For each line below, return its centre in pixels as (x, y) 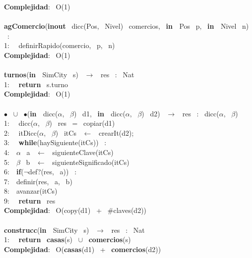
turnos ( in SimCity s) (41, 75)
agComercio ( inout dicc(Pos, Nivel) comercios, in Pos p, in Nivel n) (126, 26)
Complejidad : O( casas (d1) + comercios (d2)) (83, 249)
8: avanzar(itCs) (31, 191)
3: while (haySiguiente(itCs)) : (55, 142)
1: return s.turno (36, 84)
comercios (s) (110, 239)
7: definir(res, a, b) (38, 181)
